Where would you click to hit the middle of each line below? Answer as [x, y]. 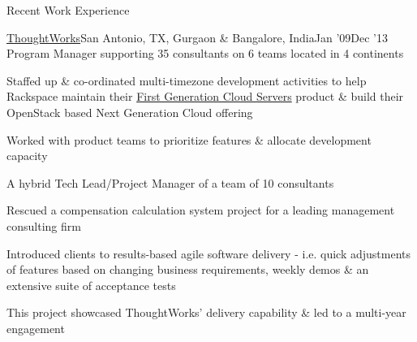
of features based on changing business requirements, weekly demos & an [188, 269]
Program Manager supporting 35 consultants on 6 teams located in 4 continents [205, 53]
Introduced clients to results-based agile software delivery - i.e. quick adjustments [209, 253]
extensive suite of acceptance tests [91, 285]
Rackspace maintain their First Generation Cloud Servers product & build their [205, 96]
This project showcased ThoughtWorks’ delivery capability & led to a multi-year [206, 312]
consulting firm [44, 225]
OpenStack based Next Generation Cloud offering [130, 112]
